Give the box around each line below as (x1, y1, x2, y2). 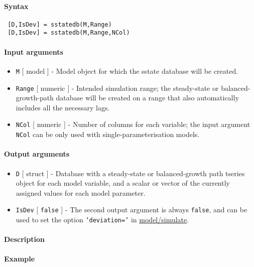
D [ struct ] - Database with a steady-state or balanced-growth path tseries (16, 168, 245, 178)
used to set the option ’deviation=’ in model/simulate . (16, 214, 189, 225)
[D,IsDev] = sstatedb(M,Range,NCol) (8, 29, 130, 37)
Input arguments (4, 46, 63, 57)
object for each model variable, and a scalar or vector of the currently (16, 178, 230, 188)
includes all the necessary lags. (16, 102, 110, 112)
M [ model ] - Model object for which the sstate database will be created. (16, 65, 238, 76)
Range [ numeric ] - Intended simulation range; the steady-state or (16, 82, 219, 93)
